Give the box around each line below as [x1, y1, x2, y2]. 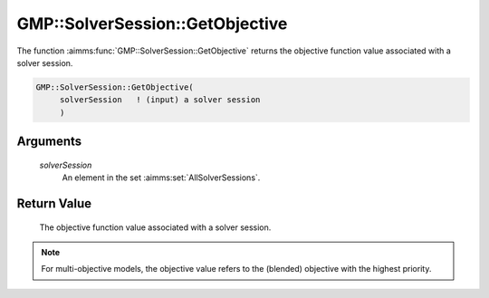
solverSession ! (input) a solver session [59, 95, 261, 105]
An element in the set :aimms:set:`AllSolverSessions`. [62, 172, 261, 183]
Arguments [16, 134, 82, 149]
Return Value [16, 196, 92, 211]
